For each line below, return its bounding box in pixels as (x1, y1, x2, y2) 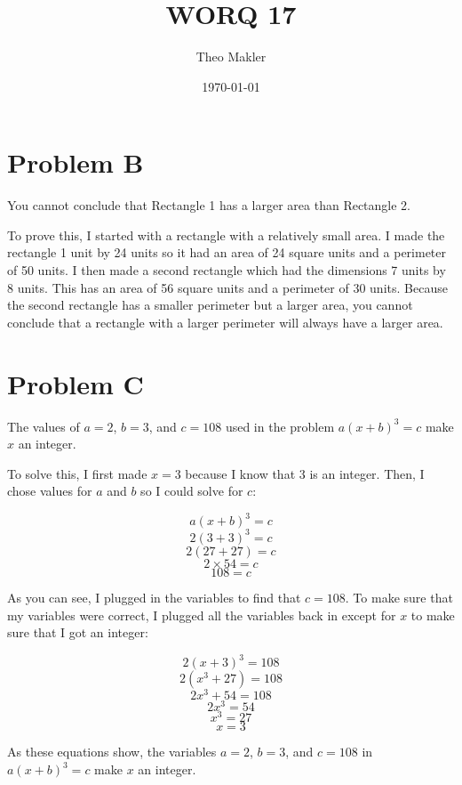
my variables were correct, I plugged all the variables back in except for (7, 605, 396, 624)
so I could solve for (140, 482, 243, 500)
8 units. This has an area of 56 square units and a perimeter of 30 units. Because (7, 278, 448, 296)
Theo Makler (195, 47, 267, 66)
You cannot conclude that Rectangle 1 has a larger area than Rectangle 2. (7, 196, 411, 214)
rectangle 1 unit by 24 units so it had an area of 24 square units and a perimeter (7, 243, 447, 262)
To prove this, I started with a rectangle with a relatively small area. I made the (7, 225, 445, 244)
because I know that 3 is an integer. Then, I (185, 464, 425, 482)
